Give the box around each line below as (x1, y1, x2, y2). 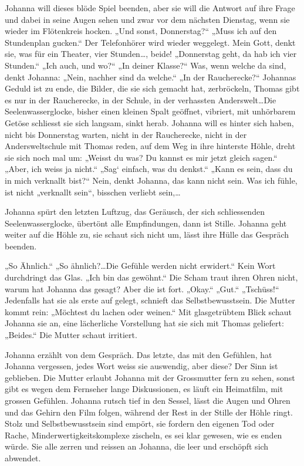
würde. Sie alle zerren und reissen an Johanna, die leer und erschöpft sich (5, 440, 269, 453)
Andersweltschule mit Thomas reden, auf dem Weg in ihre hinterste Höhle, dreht (5, 140, 296, 152)
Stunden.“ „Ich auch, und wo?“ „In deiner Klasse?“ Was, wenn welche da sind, (5, 59, 286, 71)
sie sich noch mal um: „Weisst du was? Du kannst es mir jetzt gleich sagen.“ (5, 151, 278, 163)
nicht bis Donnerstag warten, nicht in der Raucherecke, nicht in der (5, 128, 247, 140)
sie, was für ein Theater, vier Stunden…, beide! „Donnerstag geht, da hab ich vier (5, 48, 297, 60)
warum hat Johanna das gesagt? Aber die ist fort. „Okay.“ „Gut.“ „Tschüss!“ (5, 282, 279, 295)
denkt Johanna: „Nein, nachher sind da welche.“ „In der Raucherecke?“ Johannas (5, 70, 296, 83)
